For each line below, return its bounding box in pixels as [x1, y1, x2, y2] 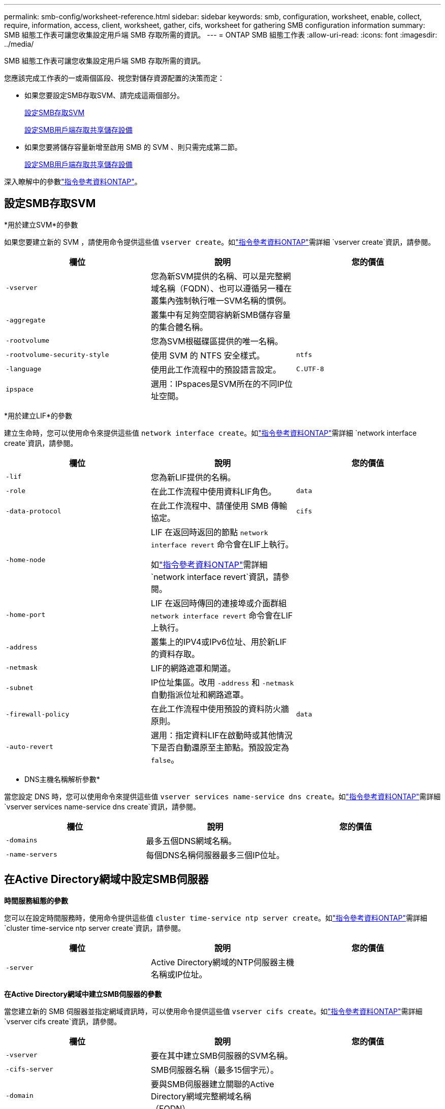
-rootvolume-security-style [6, 351, 109, 359]
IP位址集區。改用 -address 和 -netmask [150, 677, 294, 688]
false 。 [150, 754, 179, 765]
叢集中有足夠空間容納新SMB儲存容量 [150, 309, 291, 320]
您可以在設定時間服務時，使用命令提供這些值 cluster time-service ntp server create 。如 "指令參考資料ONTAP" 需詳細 [4, 913, 427, 922]
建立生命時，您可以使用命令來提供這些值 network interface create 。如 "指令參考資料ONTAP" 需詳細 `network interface [4, 428, 417, 437]
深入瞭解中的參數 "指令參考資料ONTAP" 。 [4, 177, 142, 186]
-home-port [6, 611, 46, 619]
